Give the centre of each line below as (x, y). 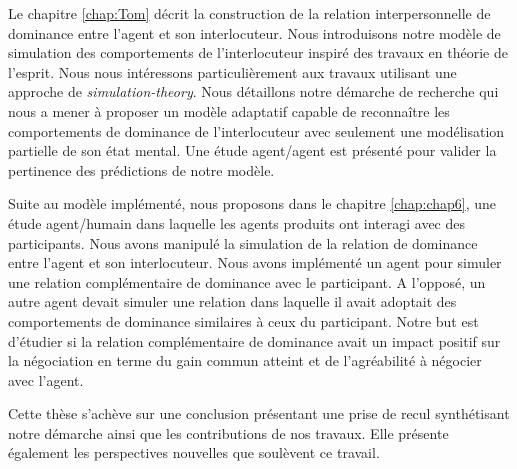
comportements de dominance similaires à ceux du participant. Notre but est (243, 320)
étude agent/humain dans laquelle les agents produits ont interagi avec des (237, 222)
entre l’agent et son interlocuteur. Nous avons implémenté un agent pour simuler (255, 262)
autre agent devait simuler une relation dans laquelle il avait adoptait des (232, 301)
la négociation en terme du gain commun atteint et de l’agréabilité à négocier (245, 360)
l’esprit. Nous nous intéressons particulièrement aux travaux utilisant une (232, 71)
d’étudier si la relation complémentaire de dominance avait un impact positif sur (254, 340)
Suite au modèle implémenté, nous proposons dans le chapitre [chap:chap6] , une (252, 203)
